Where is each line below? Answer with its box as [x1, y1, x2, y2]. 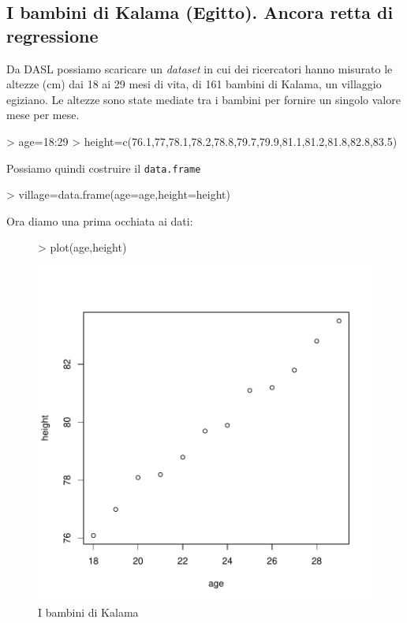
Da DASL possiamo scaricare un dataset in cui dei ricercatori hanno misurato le [6, 60, 393, 76]
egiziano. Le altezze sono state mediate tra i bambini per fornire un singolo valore [6, 91, 401, 107]
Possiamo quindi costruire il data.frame [6, 159, 201, 176]
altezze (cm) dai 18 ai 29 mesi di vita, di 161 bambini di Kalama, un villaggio [6, 76, 382, 92]
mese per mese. [6, 106, 80, 123]
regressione [6, 23, 99, 47]
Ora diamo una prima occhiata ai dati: [6, 212, 193, 229]
